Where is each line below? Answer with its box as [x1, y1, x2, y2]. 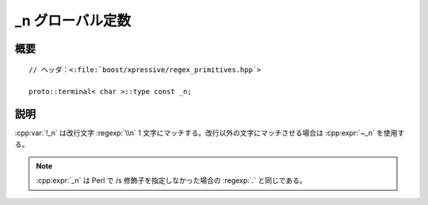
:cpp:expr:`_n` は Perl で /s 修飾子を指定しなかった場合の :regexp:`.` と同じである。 [36, 176, 307, 185]
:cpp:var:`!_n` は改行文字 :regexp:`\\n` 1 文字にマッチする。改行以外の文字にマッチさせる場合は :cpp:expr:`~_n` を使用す [14, 128, 405, 138]
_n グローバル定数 [14, 12, 132, 29]
